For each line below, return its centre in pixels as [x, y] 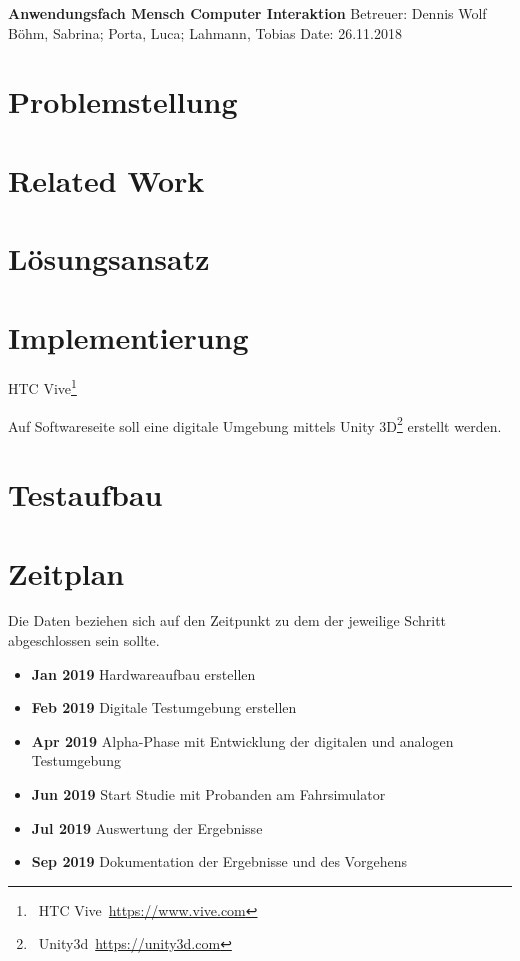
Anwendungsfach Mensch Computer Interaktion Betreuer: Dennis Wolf [247, 13]
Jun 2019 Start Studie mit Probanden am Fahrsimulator [208, 794]
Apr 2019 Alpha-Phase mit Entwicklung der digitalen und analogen [242, 740]
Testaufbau [85, 494]
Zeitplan [66, 572]
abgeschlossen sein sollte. [84, 640]
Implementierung [128, 336]
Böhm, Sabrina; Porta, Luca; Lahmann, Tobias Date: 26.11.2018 [205, 32]
